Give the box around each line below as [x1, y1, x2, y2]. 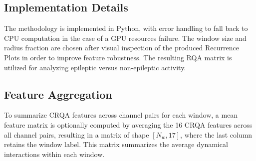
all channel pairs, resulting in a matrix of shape [4, 129, 149, 140]
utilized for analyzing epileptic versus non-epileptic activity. [4, 62, 186, 72]
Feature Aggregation [4, 86, 112, 102]
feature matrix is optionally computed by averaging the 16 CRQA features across [4, 119, 253, 130]
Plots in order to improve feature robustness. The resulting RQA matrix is [4, 52, 232, 62]
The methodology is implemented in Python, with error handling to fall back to [4, 23, 248, 33]
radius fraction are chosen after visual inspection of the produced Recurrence [4, 42, 239, 53]
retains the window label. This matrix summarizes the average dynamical [4, 139, 228, 150]
